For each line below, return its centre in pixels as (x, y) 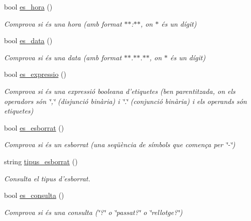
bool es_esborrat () (34, 127)
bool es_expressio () (35, 74)
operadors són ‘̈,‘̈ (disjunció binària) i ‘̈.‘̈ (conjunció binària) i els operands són (125, 101)
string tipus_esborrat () (41, 161)
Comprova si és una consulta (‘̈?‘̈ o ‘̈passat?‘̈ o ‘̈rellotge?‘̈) (93, 212)
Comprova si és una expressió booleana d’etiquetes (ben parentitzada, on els (120, 91)
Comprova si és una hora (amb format (63, 23)
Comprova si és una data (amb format (63, 57)
